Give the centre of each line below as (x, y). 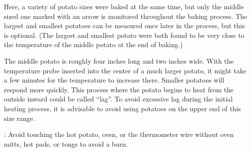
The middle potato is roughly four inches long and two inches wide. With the (119, 60)
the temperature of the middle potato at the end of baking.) (93, 44)
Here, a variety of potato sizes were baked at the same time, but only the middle (124, 6)
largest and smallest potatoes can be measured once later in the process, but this (125, 25)
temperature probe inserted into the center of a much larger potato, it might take (125, 70)
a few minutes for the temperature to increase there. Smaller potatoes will (114, 80)
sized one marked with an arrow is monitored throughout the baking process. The (126, 16)
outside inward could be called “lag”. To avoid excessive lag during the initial (118, 99)
